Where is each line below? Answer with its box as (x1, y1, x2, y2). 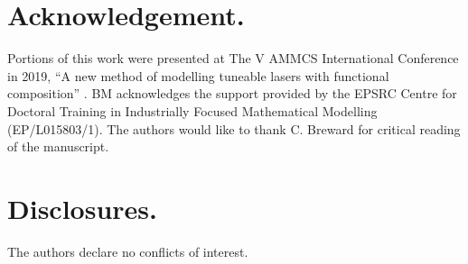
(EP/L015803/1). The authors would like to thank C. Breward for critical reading (7, 119, 461, 138)
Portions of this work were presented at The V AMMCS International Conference (7, 49, 459, 68)
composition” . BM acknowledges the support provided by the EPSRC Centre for (7, 84, 457, 103)
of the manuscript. (7, 137, 109, 156)
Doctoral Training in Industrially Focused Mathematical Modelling (7, 101, 378, 120)
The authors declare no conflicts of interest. (7, 241, 248, 260)
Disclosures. (7, 189, 157, 226)
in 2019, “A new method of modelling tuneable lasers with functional (7, 66, 389, 85)
